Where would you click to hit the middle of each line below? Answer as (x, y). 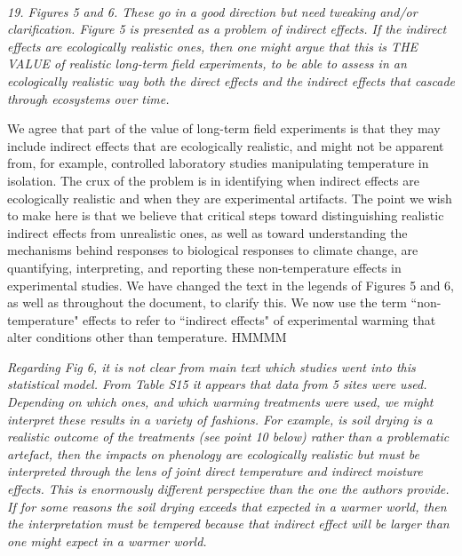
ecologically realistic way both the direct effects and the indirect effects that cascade (231, 80)
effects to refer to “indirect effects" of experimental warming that (259, 319)
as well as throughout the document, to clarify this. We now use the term (207, 302)
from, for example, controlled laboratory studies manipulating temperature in (218, 163)
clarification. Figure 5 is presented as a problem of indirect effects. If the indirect (227, 29)
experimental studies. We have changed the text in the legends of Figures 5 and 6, (231, 285)
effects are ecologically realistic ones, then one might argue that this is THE (213, 46)
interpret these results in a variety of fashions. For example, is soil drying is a (220, 419)
